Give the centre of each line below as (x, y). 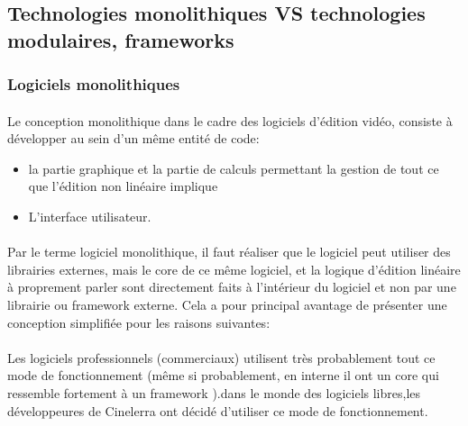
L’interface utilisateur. (90, 216)
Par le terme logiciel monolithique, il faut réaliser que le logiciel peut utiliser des (229, 252)
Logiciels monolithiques (94, 84)
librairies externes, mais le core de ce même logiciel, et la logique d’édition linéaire (234, 269)
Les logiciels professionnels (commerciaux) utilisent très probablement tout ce (221, 357)
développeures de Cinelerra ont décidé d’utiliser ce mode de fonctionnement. (218, 410)
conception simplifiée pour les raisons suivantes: (139, 322)
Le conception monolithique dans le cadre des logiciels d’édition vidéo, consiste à (230, 120)
